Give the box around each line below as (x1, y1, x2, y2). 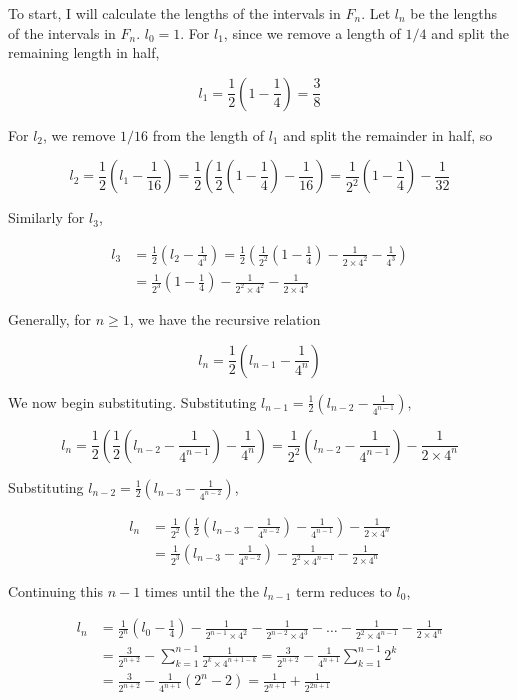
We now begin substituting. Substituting (8, 391, 257, 412)
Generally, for (8, 309, 92, 330)
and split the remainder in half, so (283, 124, 493, 145)
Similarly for (8, 207, 85, 228)
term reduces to (296, 580, 392, 601)
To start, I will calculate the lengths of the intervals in (8, 3, 341, 23)
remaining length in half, (8, 42, 160, 63)
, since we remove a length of (223, 22, 401, 43)
